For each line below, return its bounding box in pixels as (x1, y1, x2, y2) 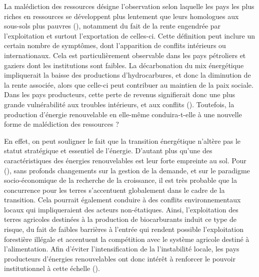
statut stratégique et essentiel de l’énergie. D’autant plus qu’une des (4, 145, 212, 156)
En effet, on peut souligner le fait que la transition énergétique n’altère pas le (4, 135, 241, 146)
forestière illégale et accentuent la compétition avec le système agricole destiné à (4, 233, 249, 244)
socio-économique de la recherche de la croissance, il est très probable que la (4, 175, 237, 185)
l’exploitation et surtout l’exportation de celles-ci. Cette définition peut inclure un (4, 30, 255, 41)
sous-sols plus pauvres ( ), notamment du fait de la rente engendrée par (4, 21, 221, 31)
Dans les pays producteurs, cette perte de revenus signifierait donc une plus (4, 89, 235, 100)
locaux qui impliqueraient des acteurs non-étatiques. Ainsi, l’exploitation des (4, 204, 238, 214)
